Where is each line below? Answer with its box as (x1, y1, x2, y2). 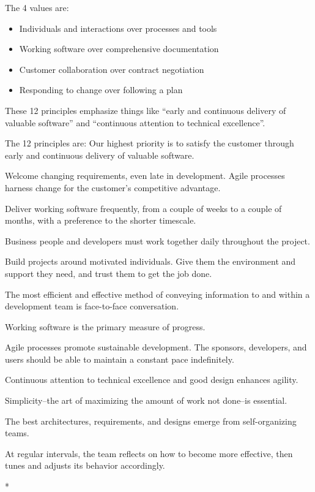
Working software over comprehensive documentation (19, 42, 219, 55)
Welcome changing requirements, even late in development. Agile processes (5, 169, 285, 182)
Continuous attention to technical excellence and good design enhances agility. (5, 373, 298, 386)
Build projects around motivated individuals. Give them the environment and (5, 255, 296, 268)
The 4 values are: (5, 1, 69, 13)
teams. (5, 426, 29, 439)
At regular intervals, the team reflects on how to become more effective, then (5, 447, 293, 460)
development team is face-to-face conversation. (5, 300, 179, 312)
